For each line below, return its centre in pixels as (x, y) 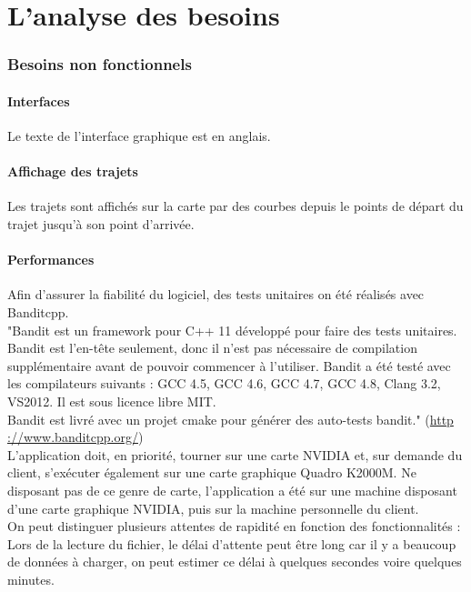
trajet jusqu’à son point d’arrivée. (101, 224)
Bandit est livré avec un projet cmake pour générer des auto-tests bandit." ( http (230, 419)
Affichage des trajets (73, 171)
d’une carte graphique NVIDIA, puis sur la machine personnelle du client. (213, 508)
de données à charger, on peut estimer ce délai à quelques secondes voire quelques (235, 562)
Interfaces (39, 100)
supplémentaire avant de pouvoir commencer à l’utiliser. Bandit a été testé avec (229, 365)
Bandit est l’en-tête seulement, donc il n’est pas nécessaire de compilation (212, 348)
